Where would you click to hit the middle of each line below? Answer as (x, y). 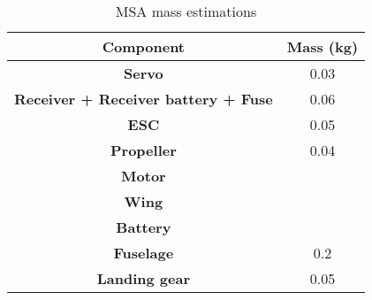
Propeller (144, 150)
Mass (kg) (323, 46)
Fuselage (144, 253)
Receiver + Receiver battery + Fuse (144, 99)
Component (144, 46)
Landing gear (144, 278)
